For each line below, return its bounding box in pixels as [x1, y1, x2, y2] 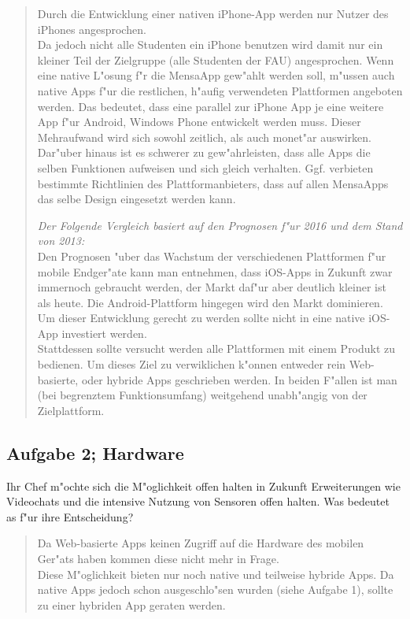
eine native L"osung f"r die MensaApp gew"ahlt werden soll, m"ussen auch [37, 67, 395, 83]
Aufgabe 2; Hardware [6, 440, 184, 465]
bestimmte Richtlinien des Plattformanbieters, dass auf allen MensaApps [37, 175, 389, 191]
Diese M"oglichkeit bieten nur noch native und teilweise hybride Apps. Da [37, 565, 394, 582]
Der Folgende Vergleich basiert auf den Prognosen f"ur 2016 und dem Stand [37, 217, 403, 233]
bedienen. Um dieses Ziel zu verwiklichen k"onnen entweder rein [37, 356, 346, 373]
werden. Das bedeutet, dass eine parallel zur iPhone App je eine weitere [37, 98, 384, 114]
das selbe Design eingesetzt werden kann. [37, 191, 236, 207]
